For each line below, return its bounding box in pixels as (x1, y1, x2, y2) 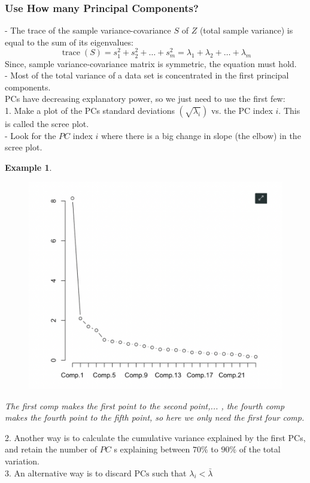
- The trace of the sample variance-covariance (5, 24, 171, 37)
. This (278, 104, 300, 117)
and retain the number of (5, 443, 98, 455)
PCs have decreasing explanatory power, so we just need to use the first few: (5, 92, 285, 105)
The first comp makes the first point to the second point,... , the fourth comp (5, 399, 285, 412)
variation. (5, 454, 40, 467)
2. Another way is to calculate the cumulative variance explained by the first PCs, (5, 431, 306, 443)
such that (152, 466, 187, 479)
